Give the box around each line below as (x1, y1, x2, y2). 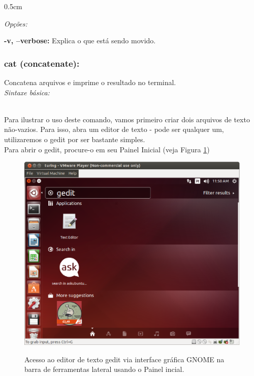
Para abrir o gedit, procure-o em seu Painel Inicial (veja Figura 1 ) (4, 144, 210, 154)
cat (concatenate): (4, 57, 80, 69)
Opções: (4, 18, 27, 29)
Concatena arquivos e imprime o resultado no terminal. (4, 77, 176, 87)
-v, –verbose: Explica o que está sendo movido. (4, 35, 156, 46)
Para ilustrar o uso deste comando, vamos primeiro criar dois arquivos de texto (4, 114, 250, 124)
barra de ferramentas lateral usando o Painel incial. (24, 364, 184, 374)
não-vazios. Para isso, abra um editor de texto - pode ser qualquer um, (4, 124, 224, 135)
